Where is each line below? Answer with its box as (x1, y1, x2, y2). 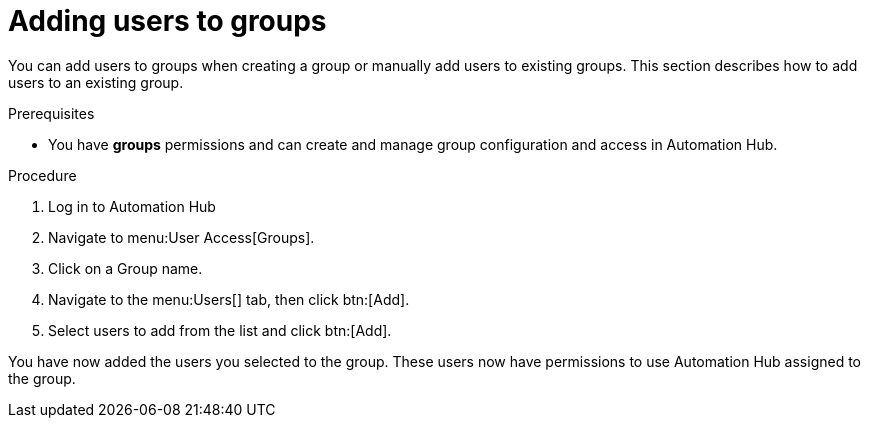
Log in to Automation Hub (48, 197, 216, 215)
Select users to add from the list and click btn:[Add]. (48, 321, 392, 339)
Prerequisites (8, 104, 95, 122)
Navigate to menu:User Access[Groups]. (48, 228, 315, 246)
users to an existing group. (8, 73, 184, 91)
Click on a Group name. (48, 259, 203, 277)
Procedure (8, 166, 77, 184)
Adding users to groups (8, 4, 327, 38)
